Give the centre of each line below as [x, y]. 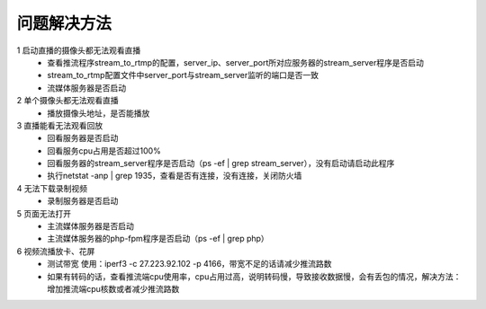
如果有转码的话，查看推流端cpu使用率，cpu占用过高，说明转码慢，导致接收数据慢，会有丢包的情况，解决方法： [254, 276]
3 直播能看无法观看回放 [60, 125]
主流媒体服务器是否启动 [90, 226]
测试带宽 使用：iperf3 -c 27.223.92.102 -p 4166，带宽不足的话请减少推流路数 [189, 264]
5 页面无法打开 [44, 213]
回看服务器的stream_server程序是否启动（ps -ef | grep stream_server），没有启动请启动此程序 [221, 163]
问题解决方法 [64, 23]
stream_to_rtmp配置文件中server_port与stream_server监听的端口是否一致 [183, 75]
